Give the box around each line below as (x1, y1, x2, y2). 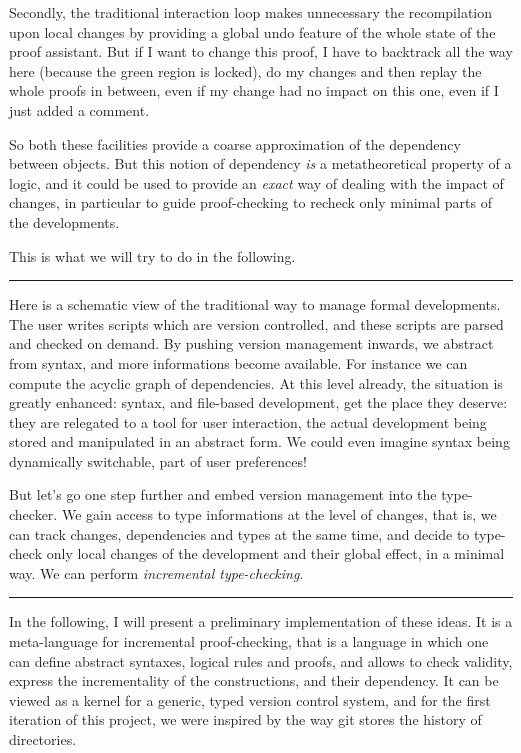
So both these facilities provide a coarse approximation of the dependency (9, 133, 461, 154)
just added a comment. (9, 99, 150, 120)
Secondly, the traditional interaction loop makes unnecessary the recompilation (9, 2, 493, 22)
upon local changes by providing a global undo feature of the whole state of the (9, 21, 496, 42)
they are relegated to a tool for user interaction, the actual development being (9, 411, 487, 432)
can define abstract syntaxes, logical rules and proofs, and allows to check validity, (9, 650, 513, 671)
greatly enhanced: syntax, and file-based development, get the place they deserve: (9, 392, 508, 413)
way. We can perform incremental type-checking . (9, 562, 304, 583)
